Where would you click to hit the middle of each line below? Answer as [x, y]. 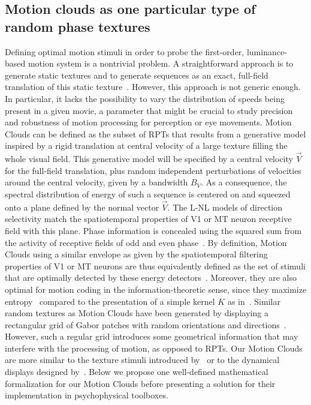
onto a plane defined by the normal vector [82, 207]
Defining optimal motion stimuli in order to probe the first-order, [125, 51]
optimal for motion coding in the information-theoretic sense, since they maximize [156, 289]
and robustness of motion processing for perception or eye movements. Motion [148, 122]
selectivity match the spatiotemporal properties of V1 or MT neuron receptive [148, 219]
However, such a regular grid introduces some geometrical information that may [152, 336]
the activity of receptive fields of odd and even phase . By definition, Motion [146, 242]
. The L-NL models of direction [225, 207]
